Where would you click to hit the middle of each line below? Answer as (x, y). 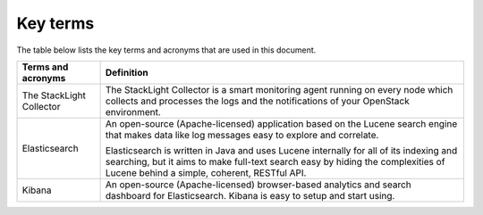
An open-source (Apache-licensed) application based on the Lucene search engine (281, 123)
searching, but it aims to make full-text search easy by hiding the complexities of (275, 161)
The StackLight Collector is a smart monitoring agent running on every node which (279, 89)
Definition (127, 72)
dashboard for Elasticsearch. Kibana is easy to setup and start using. (250, 195)
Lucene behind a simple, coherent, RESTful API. (206, 172)
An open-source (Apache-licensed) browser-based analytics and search (258, 185)
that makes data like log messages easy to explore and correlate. (242, 135)
